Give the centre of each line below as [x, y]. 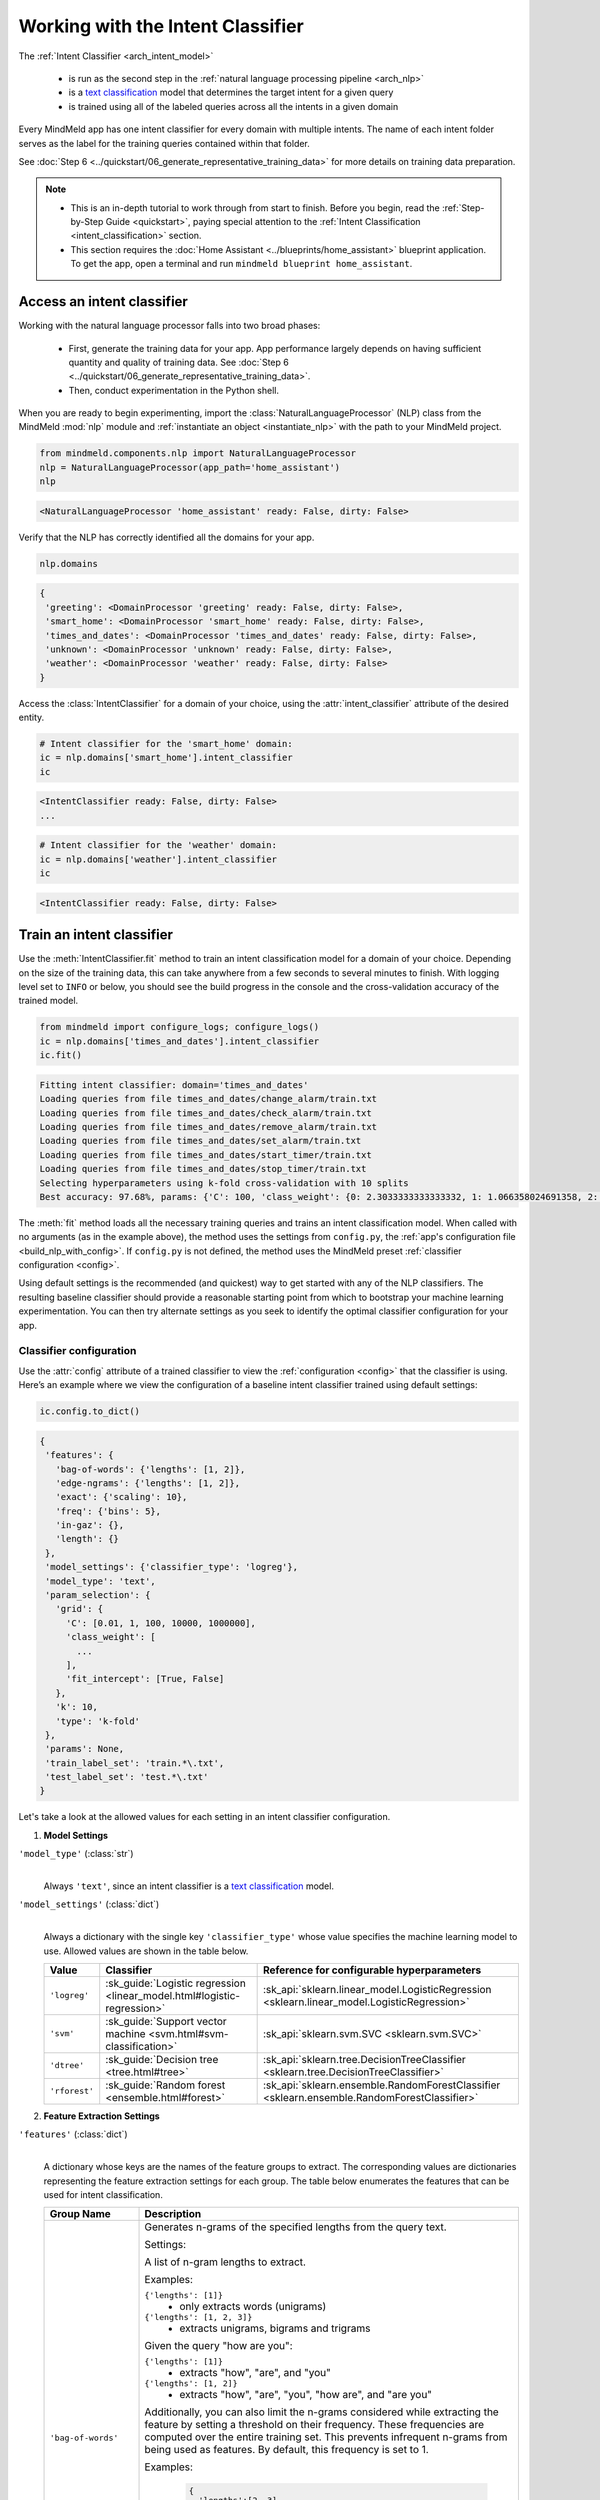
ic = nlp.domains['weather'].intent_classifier [158, 859]
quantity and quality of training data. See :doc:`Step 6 [178, 362]
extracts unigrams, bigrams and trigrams [275, 2328]
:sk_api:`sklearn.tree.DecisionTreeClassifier [364, 2059]
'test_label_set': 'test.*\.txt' [127, 1777]
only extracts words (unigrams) [253, 2307]
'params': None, [85, 1749]
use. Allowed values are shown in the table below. [146, 1951]
